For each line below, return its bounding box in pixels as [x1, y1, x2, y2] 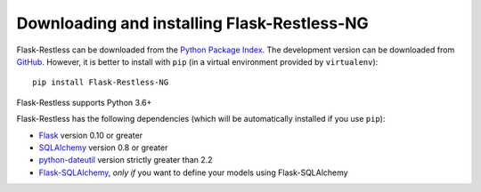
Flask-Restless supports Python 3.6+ [16, 97, 152, 108]
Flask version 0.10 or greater [38, 130, 143, 140]
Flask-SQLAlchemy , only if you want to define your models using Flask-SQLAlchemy [38, 167, 348, 178]
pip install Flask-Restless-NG [32, 77, 169, 88]
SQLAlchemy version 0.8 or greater [38, 142, 168, 153]
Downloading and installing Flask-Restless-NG [16, 13, 369, 33]
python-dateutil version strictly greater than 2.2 [38, 155, 213, 165]
